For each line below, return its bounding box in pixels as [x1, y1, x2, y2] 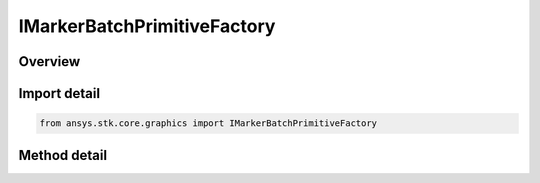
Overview [18, 53, 81, 70]
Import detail [18, 85, 100, 102]
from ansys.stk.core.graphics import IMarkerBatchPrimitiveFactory [39, 118, 378, 129]
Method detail [18, 146, 108, 164]
